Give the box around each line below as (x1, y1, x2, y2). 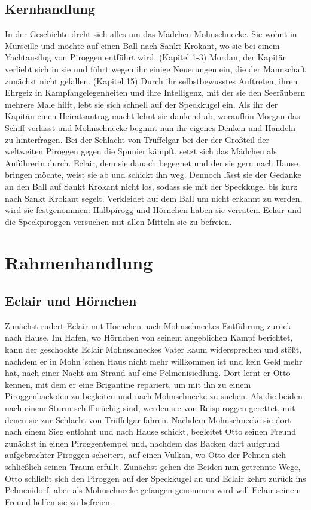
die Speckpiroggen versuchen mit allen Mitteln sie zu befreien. (5, 215, 232, 227)
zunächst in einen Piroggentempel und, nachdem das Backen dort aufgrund (5, 436, 280, 449)
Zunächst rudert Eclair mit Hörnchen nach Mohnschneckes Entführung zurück (5, 319, 291, 332)
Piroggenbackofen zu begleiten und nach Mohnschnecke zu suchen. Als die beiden (5, 390, 303, 402)
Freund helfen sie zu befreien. (5, 495, 112, 508)
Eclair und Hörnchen (5, 292, 137, 310)
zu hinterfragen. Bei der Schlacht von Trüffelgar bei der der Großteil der (5, 133, 270, 145)
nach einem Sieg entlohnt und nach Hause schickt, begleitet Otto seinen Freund (5, 425, 296, 438)
